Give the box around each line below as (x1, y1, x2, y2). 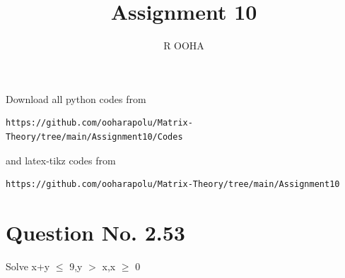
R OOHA (163, 38, 204, 53)
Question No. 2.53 (6, 217, 185, 246)
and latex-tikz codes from (6, 152, 116, 167)
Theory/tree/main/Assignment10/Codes (6, 131, 183, 142)
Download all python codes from (6, 91, 146, 106)
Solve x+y (6, 258, 50, 273)
